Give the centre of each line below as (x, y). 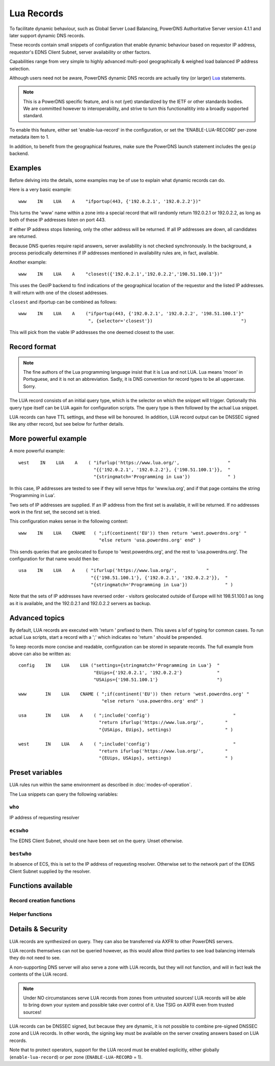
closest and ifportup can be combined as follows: (63, 302)
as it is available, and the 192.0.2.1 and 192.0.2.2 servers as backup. (80, 603)
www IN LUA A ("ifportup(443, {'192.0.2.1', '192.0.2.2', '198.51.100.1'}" (131, 314)
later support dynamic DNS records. (47, 35)
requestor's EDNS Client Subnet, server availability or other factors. (80, 52)
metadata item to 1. (29, 137)
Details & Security (38, 929)
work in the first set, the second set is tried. (55, 512)
